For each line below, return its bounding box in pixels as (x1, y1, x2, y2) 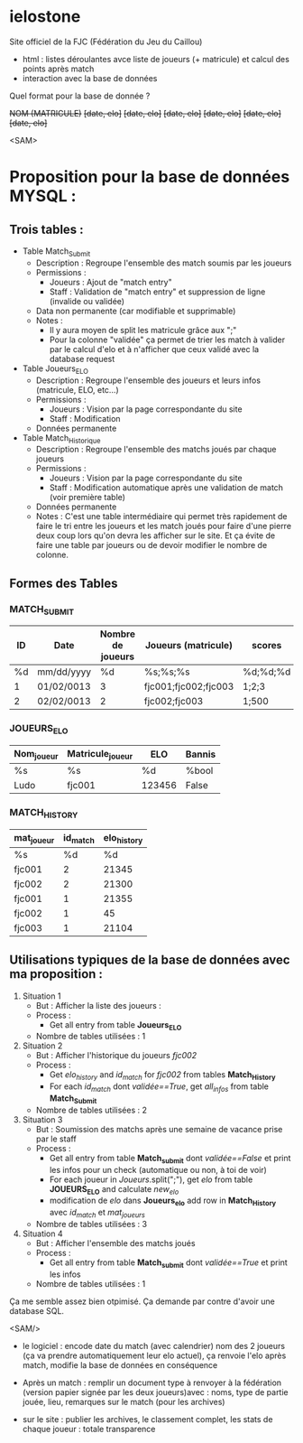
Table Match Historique (22, 432, 101, 445)
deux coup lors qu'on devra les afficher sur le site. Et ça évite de (35, 530, 276, 541)
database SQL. (9, 1305, 65, 1316)
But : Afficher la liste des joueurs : (35, 1000, 162, 1010)
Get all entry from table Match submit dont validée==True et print (49, 1257, 289, 1270)
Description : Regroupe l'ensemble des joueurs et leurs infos (35, 375, 262, 386)
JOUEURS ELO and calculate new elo (49, 1183, 179, 1196)
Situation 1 (22, 991, 61, 1001)
